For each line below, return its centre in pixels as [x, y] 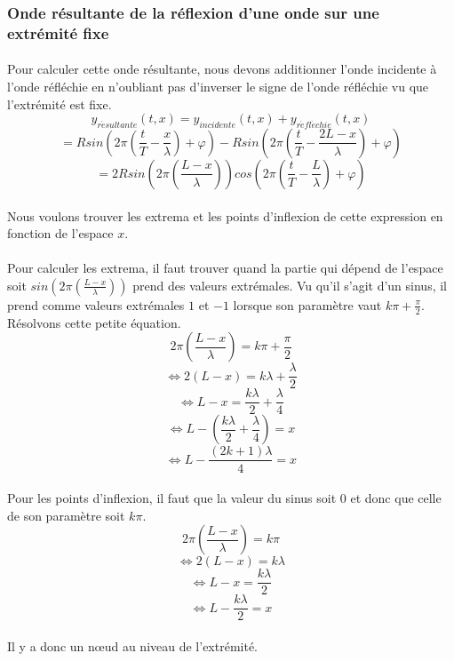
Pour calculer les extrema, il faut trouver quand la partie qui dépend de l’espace [225, 268]
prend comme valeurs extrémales [96, 304]
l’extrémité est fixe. [60, 104]
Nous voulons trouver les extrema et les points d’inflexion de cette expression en [225, 215]
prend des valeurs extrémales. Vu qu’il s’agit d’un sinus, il [290, 285]
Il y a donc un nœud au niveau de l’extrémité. [133, 646]
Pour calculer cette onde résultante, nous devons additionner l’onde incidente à [222, 69]
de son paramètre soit [66, 515]
